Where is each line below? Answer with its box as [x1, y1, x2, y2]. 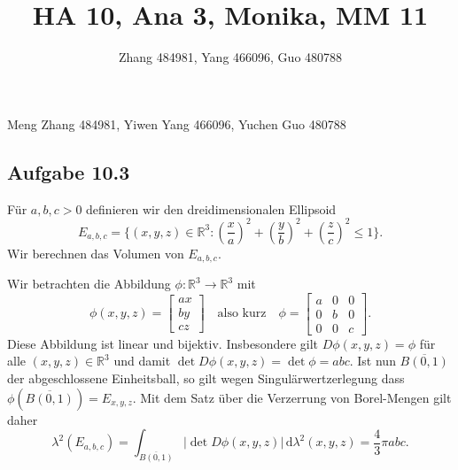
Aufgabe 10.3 [7, 158, 130, 185]
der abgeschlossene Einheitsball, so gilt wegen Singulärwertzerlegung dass [7, 368, 405, 387]
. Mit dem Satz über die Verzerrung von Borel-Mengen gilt [132, 388, 452, 406]
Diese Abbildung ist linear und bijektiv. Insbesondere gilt [7, 334, 319, 352]
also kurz [217, 307, 267, 320]
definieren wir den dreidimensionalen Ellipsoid [86, 199, 337, 218]
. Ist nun [349, 351, 396, 370]
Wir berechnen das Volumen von [7, 243, 184, 262]
